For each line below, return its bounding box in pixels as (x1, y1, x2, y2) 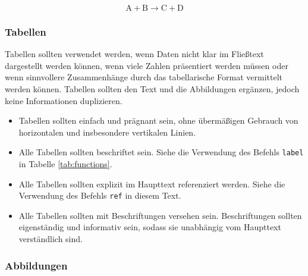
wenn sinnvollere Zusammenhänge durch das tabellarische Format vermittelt (5, 71, 282, 83)
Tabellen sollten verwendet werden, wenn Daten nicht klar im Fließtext (5, 48, 264, 60)
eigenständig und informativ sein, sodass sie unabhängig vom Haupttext (18, 221, 281, 233)
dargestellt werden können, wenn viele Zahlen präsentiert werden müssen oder (5, 59, 288, 71)
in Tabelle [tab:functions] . (18, 158, 112, 170)
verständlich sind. (18, 233, 83, 245)
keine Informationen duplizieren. (5, 94, 122, 106)
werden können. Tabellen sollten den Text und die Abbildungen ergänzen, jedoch (5, 83, 300, 95)
